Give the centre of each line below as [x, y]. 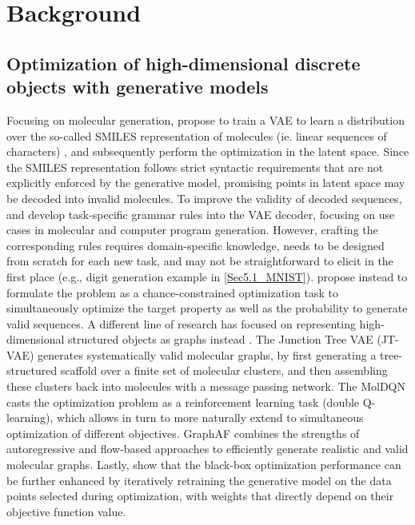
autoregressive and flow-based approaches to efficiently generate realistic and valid [207, 449]
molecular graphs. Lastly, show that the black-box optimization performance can [204, 465]
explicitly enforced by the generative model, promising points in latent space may [206, 183]
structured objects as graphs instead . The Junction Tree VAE [221, 339]
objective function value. [66, 511]
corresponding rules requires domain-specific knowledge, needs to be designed [196, 245]
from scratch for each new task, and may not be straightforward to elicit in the [200, 261]
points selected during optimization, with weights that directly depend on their [200, 496]
